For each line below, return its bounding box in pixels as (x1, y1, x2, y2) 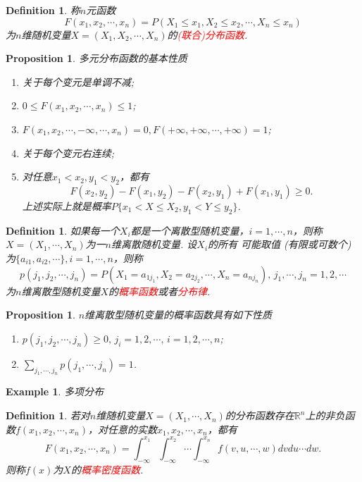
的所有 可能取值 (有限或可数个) (208, 237, 351, 252)
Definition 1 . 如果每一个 (6, 223, 120, 237)
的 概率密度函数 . (70, 462, 144, 476)
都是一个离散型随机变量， (130, 223, 249, 237)
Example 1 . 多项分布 (6, 384, 104, 399)
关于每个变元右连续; (22, 145, 115, 160)
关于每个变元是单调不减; (22, 74, 135, 89)
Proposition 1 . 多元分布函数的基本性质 (6, 51, 187, 66)
